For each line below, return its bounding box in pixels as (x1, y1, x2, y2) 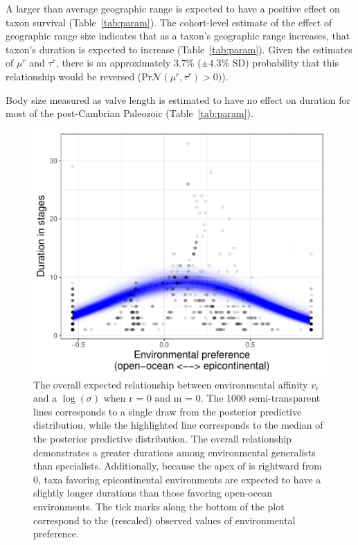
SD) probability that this (232, 55, 339, 70)
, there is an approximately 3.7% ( (55, 55, 202, 70)
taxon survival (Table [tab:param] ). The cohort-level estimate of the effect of (6, 15, 332, 29)
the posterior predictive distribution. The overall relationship (33, 431, 292, 446)
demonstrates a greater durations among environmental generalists (33, 445, 316, 459)
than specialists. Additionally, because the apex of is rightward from (33, 458, 323, 473)
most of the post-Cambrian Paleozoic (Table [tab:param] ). (6, 106, 253, 120)
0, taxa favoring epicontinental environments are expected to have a (33, 472, 321, 486)
